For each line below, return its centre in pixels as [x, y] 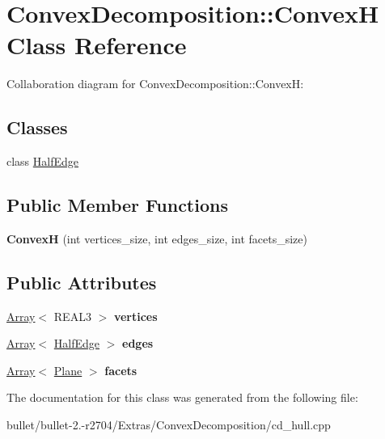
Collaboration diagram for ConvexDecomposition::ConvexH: [155, 84]
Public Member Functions [117, 205]
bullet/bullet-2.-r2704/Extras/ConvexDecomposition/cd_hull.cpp [169, 425]
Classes [37, 127]
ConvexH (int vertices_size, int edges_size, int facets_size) [157, 238]
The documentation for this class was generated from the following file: [182, 397]
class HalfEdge [43, 161]
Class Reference [97, 45]
